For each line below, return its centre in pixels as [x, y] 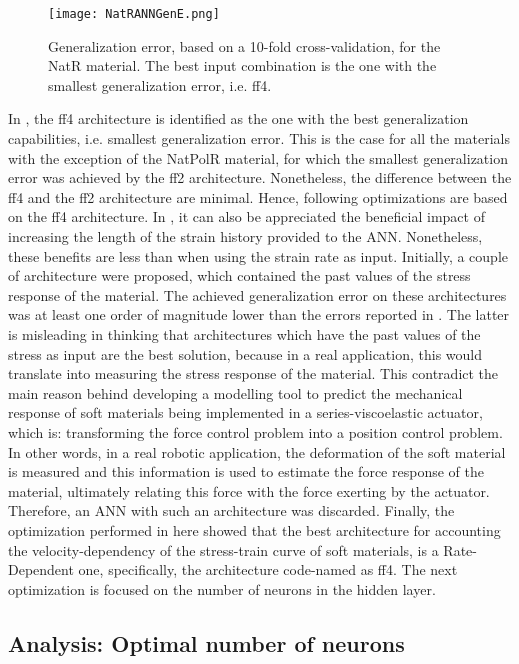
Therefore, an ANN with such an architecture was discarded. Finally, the [231, 510]
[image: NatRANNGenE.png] [134, 14]
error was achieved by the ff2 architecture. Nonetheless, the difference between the [260, 177]
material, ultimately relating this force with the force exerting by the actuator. [249, 490]
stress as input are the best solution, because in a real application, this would [245, 353]
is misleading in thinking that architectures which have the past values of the [244, 333]
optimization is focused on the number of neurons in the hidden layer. [222, 588]
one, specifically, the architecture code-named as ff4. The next [268, 569]
